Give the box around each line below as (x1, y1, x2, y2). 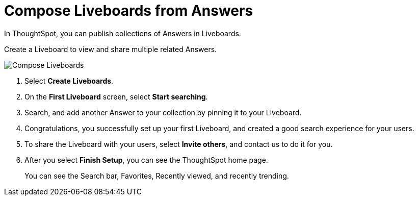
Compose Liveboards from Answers (4, 2, 253, 19)
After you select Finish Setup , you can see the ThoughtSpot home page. (24, 155, 268, 164)
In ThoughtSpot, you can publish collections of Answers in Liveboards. (4, 29, 241, 38)
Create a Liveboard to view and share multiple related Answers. (4, 44, 217, 54)
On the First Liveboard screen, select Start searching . (24, 92, 208, 101)
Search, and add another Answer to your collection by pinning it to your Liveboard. (24, 108, 302, 117)
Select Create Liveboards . (24, 76, 114, 85)
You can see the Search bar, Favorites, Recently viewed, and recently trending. (24, 171, 289, 180)
